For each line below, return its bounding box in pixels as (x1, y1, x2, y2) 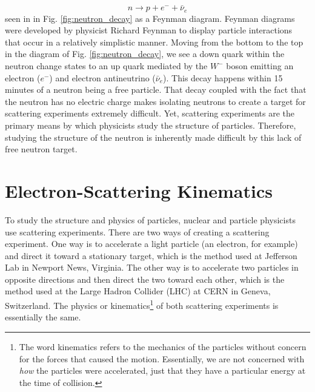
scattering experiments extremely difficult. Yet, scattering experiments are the (5, 107, 295, 120)
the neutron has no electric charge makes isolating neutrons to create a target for (5, 95, 306, 107)
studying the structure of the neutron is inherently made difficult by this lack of (5, 130, 302, 143)
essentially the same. (5, 311, 81, 323)
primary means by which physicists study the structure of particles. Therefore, (5, 119, 296, 132)
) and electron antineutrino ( (49, 71, 156, 84)
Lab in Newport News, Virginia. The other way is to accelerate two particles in (5, 261, 299, 274)
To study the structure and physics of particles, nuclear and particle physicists (5, 213, 296, 226)
